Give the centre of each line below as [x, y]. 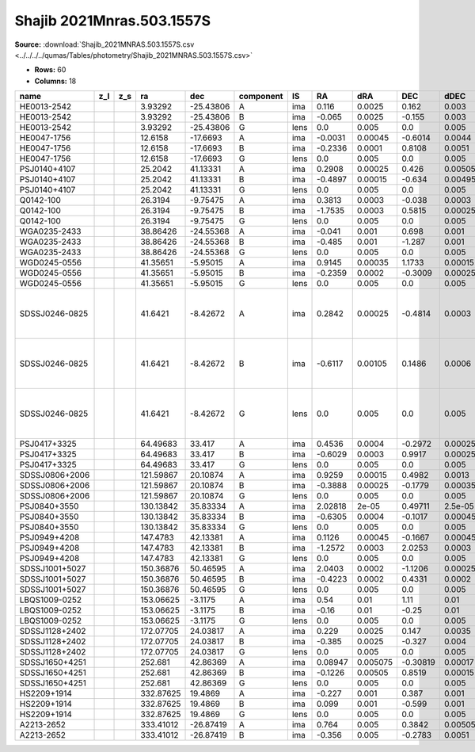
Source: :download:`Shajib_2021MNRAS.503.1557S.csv [104, 44]
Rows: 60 [50, 70]
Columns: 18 [55, 81]
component [261, 97]
